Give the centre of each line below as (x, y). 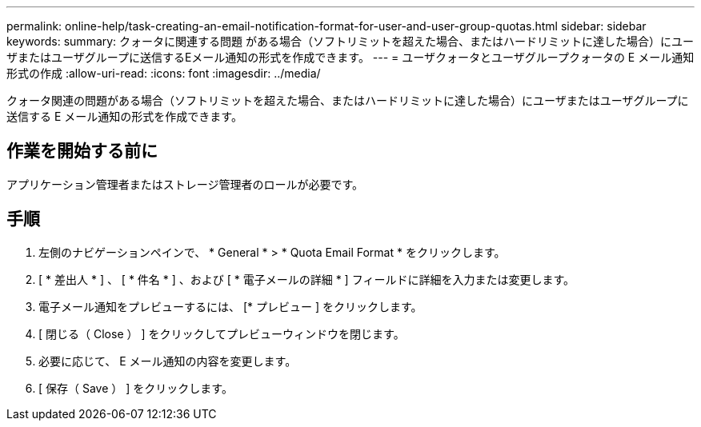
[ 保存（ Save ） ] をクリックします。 (136, 388)
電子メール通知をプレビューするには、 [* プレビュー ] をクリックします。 (230, 306)
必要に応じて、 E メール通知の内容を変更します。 (168, 361)
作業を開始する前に (82, 151)
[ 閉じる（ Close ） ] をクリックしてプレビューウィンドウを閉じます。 (222, 333)
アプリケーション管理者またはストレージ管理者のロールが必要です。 (185, 184)
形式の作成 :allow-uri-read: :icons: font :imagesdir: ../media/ (164, 73)
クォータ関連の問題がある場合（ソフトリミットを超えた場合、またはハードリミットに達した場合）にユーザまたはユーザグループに (348, 100)
